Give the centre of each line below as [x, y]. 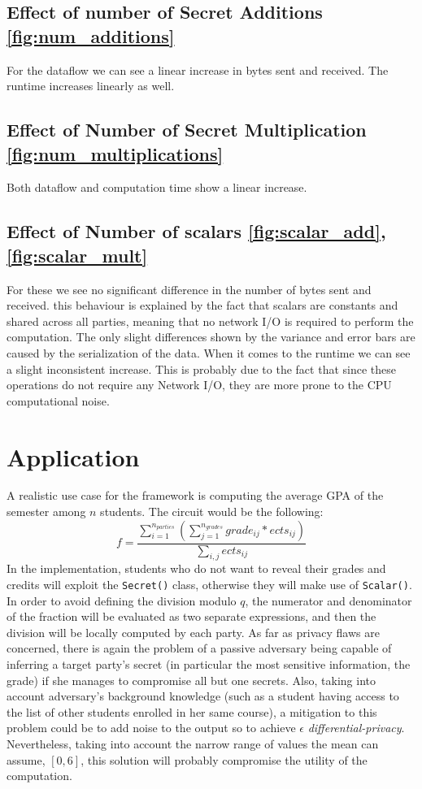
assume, [26, 759]
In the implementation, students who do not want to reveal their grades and [196, 568]
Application [73, 456]
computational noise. [58, 400]
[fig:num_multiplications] [115, 153]
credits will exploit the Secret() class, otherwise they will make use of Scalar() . [209, 585]
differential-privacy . [356, 728]
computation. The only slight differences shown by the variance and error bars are [211, 337]
